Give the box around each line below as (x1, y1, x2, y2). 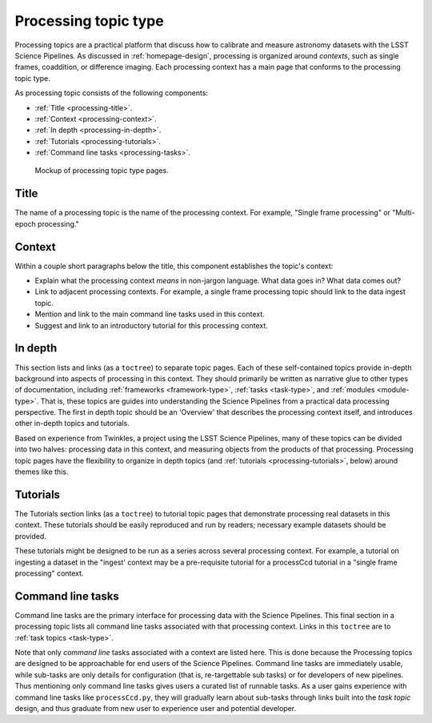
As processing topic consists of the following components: (14, 88, 208, 98)
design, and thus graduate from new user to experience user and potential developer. (14, 703, 297, 713)
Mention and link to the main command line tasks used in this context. (34, 309, 266, 319)
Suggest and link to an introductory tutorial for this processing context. (34, 320, 268, 330)
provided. (14, 531, 47, 540)
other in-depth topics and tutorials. (14, 419, 130, 428)
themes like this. (14, 467, 69, 476)
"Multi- (392, 208, 415, 218)
